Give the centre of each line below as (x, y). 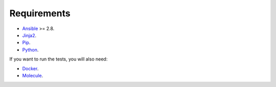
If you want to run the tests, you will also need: (59, 59)
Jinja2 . (29, 35)
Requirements (40, 13)
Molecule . (33, 75)
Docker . (30, 68)
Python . (30, 50)
